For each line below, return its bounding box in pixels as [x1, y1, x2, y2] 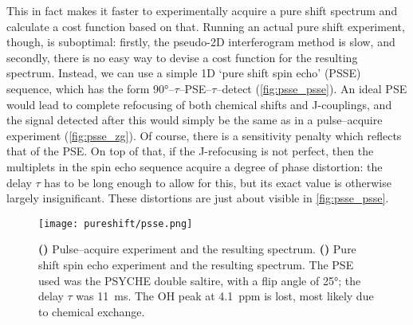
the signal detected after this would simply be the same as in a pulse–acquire [6, 112, 383, 128]
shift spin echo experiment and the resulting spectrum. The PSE [38, 256, 354, 272]
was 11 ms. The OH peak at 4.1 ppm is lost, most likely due [76, 288, 374, 304]
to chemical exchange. [38, 303, 145, 319]
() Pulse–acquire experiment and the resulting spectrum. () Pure [38, 241, 356, 257]
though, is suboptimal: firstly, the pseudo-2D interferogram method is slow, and [6, 33, 395, 50]
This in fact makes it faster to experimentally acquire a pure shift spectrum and [6, 2, 398, 18]
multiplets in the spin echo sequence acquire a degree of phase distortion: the [6, 158, 383, 174]
